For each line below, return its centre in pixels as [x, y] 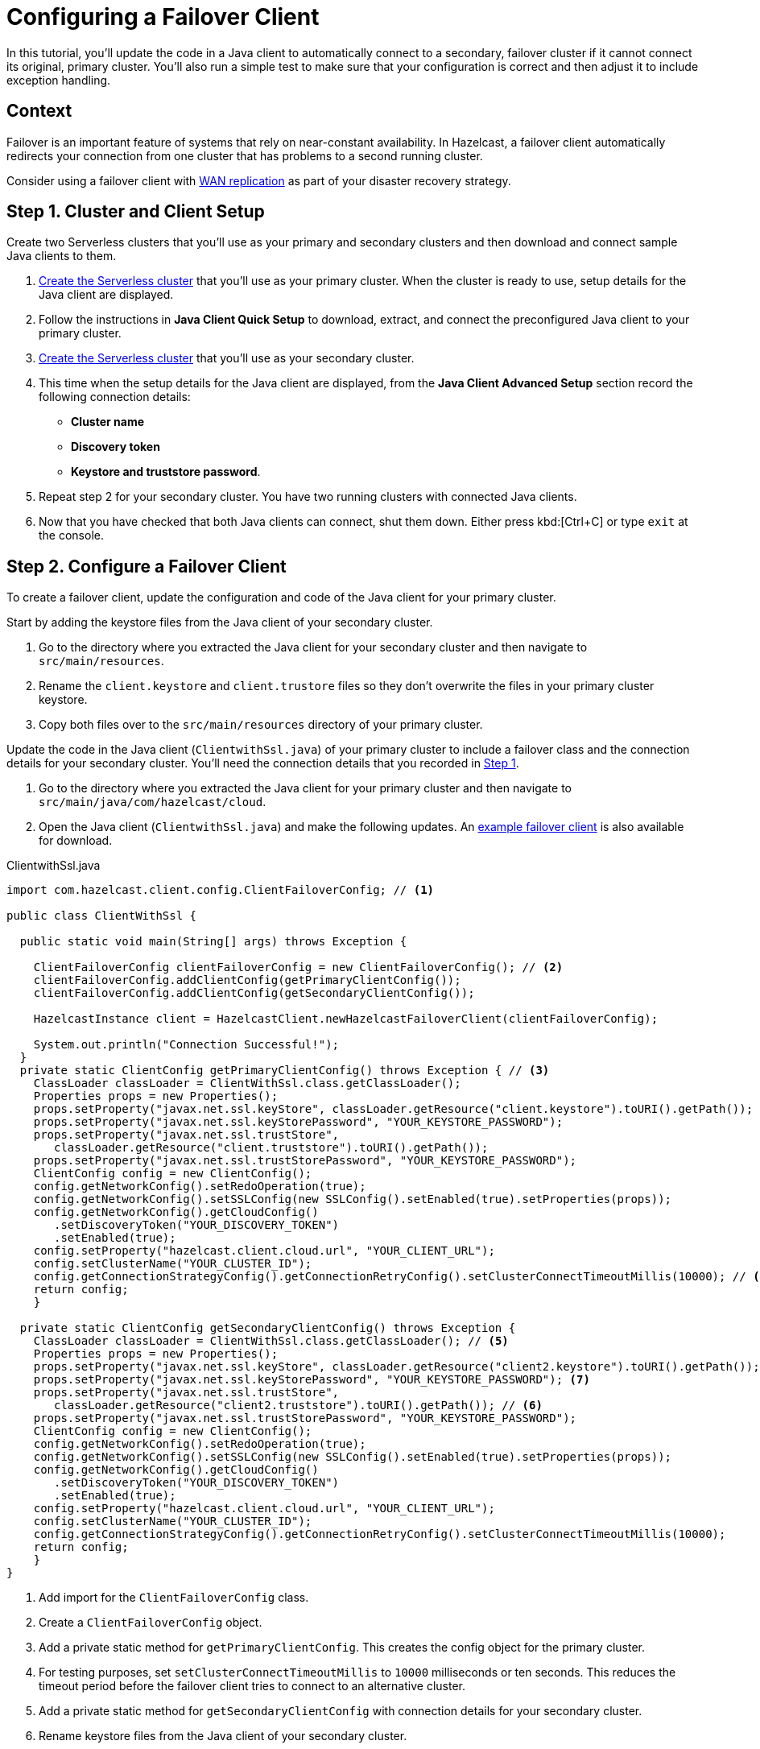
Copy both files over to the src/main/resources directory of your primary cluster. [261, 725]
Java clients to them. [62, 256]
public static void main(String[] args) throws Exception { [213, 942]
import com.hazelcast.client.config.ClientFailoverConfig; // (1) [221, 890]
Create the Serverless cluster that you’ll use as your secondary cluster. [227, 358]
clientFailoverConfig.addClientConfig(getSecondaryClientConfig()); [254, 993]
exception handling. [59, 80]
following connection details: [115, 397]
